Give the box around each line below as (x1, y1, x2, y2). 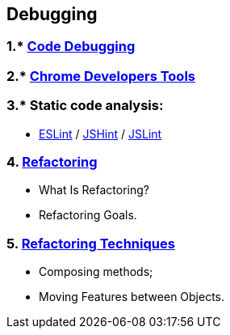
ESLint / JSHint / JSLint (39, 126, 162, 141)
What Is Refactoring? (39, 183, 149, 197)
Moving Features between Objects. (39, 290, 225, 304)
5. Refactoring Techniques (6, 235, 175, 252)
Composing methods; (39, 265, 153, 279)
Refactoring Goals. (39, 208, 137, 223)
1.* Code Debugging (6, 38, 136, 55)
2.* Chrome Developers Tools (6, 67, 195, 84)
